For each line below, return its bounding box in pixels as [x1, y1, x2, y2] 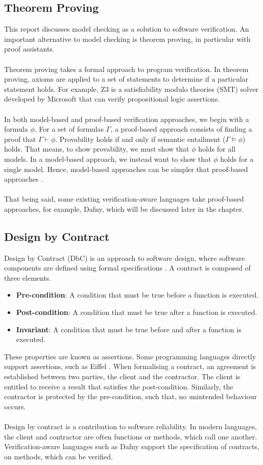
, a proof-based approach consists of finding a [110, 124, 252, 134]
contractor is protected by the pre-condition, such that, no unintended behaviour [4, 391, 257, 402]
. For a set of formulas [34, 124, 104, 134]
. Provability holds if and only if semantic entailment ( [55, 133, 226, 144]
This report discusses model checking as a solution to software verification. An [4, 23, 249, 34]
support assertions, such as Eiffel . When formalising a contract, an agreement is [4, 361, 256, 372]
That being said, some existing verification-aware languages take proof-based [4, 193, 244, 204]
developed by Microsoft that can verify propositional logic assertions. [4, 93, 220, 104]
